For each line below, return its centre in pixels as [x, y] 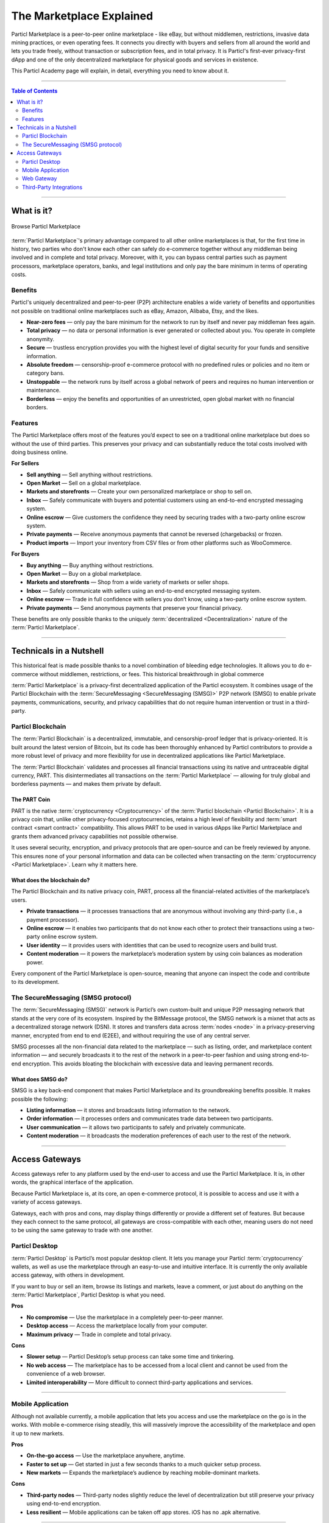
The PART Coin [31, 800]
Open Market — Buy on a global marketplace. [84, 573]
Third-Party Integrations [52, 187]
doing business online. [40, 452]
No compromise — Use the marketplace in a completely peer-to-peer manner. [125, 1317]
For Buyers [25, 554]
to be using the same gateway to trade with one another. [82, 1230]
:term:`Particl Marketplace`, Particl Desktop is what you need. [88, 1295]
